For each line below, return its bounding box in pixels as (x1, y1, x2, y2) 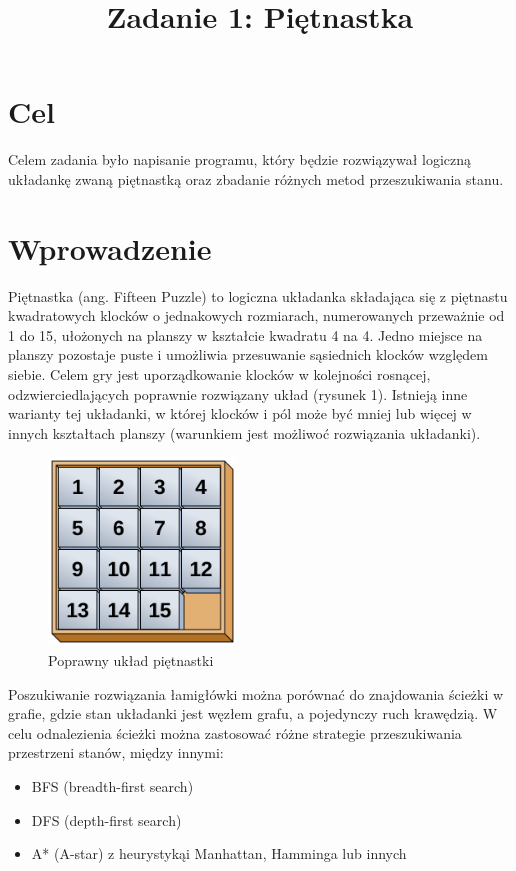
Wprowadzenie (8, 227, 212, 268)
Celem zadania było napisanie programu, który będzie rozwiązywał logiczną (8, 149, 472, 170)
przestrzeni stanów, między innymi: (8, 742, 224, 763)
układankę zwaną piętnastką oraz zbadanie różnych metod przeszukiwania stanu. (8, 168, 504, 189)
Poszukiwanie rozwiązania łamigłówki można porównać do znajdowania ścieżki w (8, 683, 504, 704)
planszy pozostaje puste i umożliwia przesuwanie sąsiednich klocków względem (8, 344, 488, 365)
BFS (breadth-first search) (31, 775, 194, 796)
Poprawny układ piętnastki (48, 649, 214, 670)
